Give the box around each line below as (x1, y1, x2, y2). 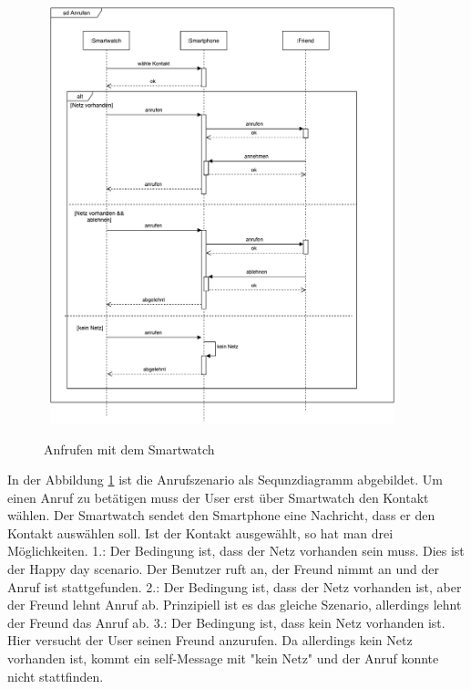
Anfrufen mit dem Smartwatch (44, 439, 215, 458)
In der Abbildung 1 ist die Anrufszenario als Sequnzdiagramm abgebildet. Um (7, 470, 443, 489)
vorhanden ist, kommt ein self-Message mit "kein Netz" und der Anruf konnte (7, 649, 439, 668)
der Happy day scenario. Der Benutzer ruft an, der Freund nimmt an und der (7, 559, 439, 579)
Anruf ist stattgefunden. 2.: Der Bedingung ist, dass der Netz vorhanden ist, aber (7, 577, 462, 596)
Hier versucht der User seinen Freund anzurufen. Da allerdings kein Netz (7, 631, 413, 650)
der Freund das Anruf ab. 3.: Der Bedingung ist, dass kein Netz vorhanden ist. (7, 612, 445, 632)
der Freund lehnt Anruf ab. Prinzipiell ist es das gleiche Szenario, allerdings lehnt (7, 595, 462, 614)
